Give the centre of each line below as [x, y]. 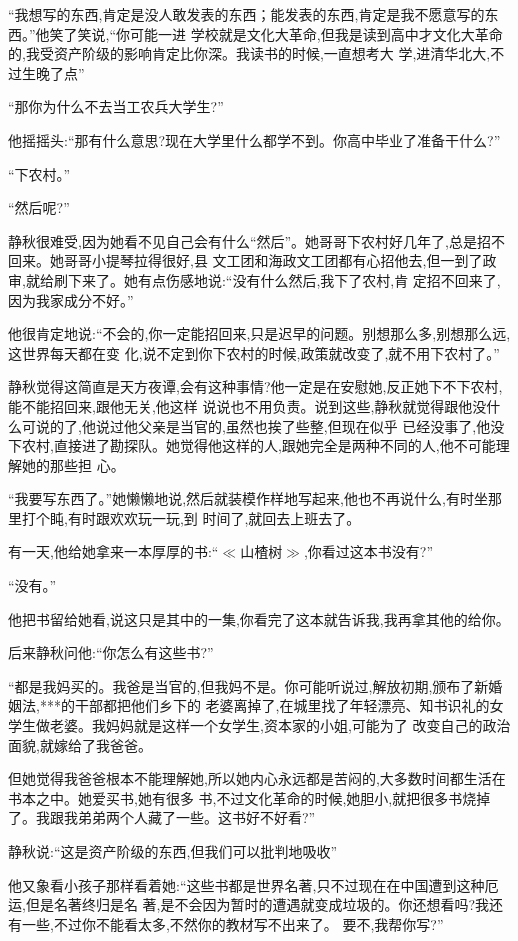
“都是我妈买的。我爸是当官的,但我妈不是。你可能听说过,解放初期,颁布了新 [248, 685]
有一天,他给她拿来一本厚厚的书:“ [113, 551]
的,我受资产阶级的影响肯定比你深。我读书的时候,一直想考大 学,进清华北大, [249, 53]
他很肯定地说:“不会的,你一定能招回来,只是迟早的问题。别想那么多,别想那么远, [259, 333]
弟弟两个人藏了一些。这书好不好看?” [196, 817]
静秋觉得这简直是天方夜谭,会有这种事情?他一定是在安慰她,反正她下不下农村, [255, 386]
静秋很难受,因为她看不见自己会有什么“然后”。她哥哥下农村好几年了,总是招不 [256, 240]
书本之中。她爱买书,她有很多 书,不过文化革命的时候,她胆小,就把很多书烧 [242, 797]
